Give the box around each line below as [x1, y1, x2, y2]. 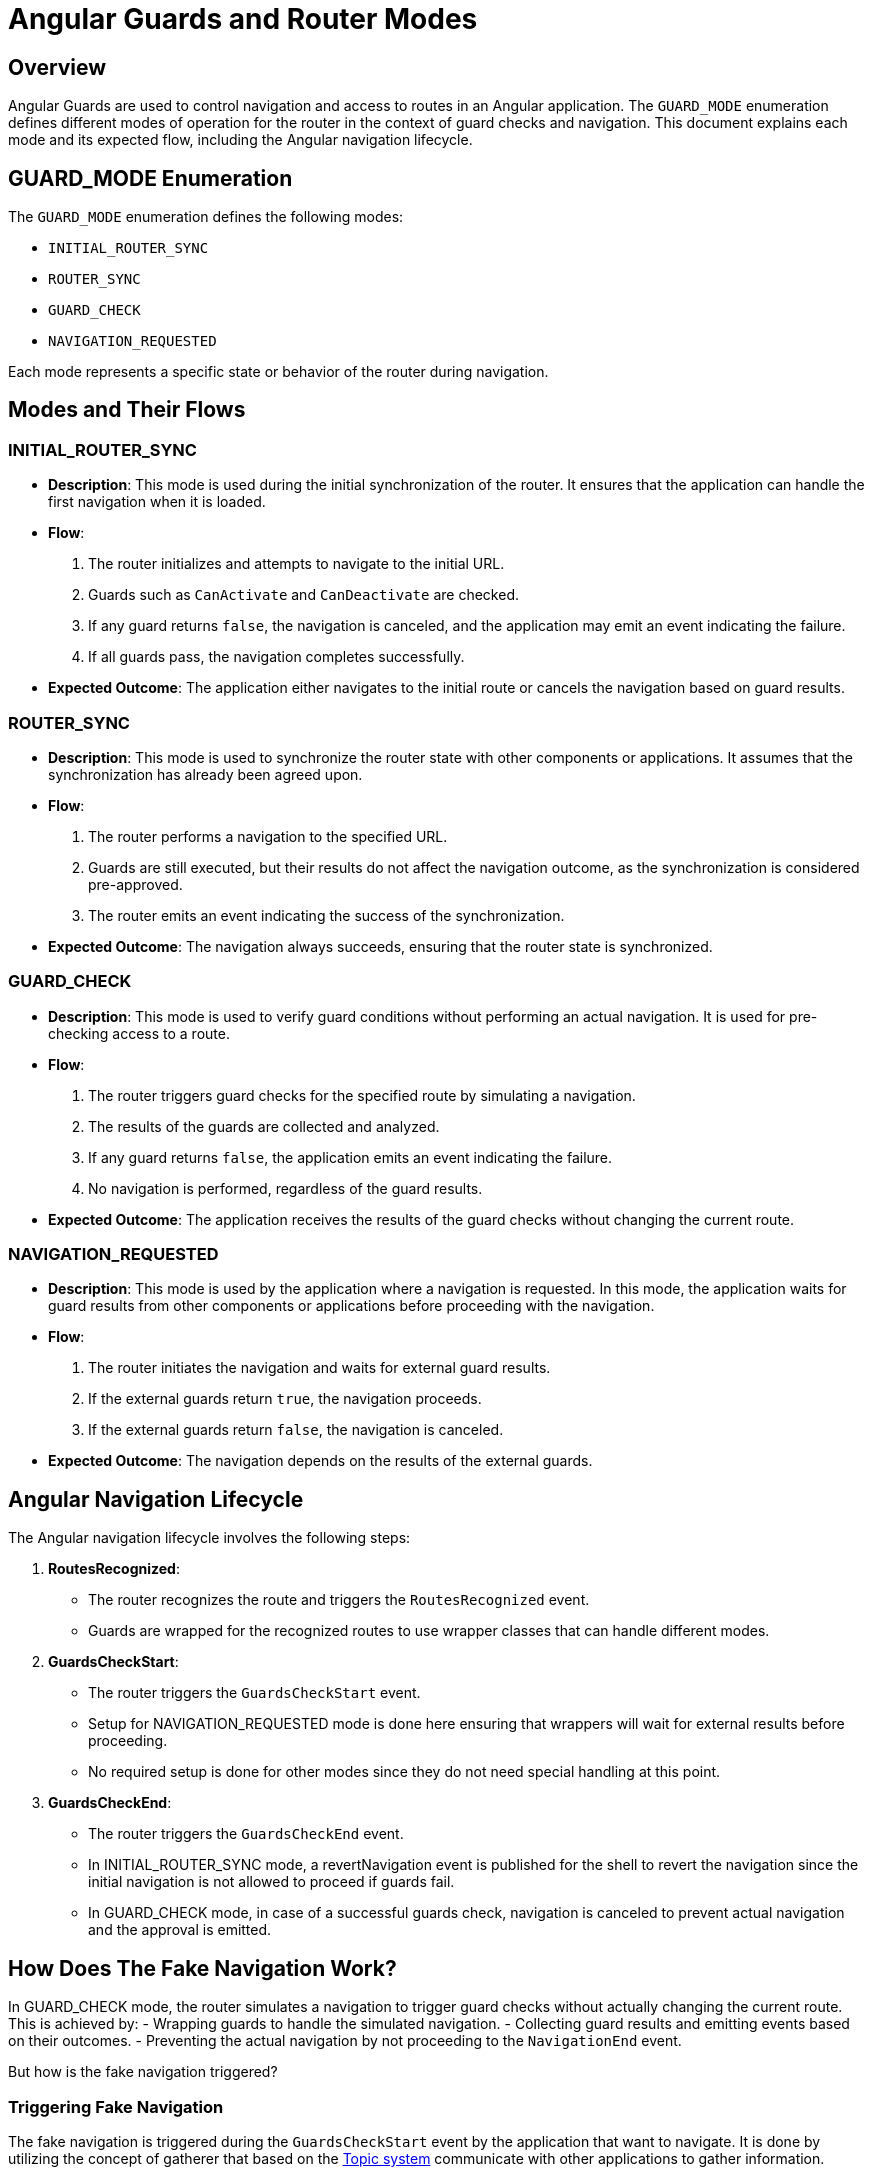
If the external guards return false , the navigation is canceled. [88, 1421, 504, 1439]
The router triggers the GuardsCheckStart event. [88, 1684, 421, 1702]
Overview [8, 54, 107, 80]
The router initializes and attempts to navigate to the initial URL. [88, 555, 505, 573]
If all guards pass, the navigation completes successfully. [88, 648, 465, 666]
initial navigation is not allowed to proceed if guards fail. [88, 1873, 455, 1891]
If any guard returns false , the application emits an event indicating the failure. [88, 1148, 613, 1166]
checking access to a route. [48, 1024, 230, 1042]
